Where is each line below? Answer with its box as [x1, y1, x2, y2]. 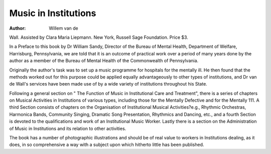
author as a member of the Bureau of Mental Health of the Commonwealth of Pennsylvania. [9, 58, 199, 64]
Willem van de [49, 25, 78, 31]
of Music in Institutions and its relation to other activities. [9, 125, 126, 131]
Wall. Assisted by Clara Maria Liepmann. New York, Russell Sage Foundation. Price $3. [9, 34, 188, 40]
